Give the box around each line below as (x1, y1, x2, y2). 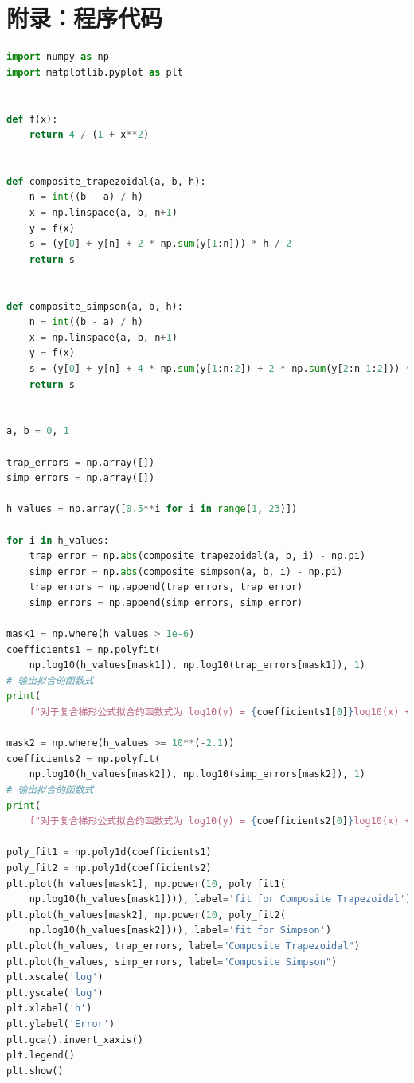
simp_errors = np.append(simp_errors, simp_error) (29, 596, 303, 608)
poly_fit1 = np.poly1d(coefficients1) (6, 846, 212, 858)
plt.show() (6, 1065, 64, 1077)
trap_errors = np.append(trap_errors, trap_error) (29, 581, 303, 593)
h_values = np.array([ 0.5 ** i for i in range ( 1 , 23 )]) (6, 503, 298, 515)
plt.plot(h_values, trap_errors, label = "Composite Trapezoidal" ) (6, 940, 360, 952)
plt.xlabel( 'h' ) (6, 1003, 92, 1015)
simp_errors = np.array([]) (6, 472, 155, 484)
